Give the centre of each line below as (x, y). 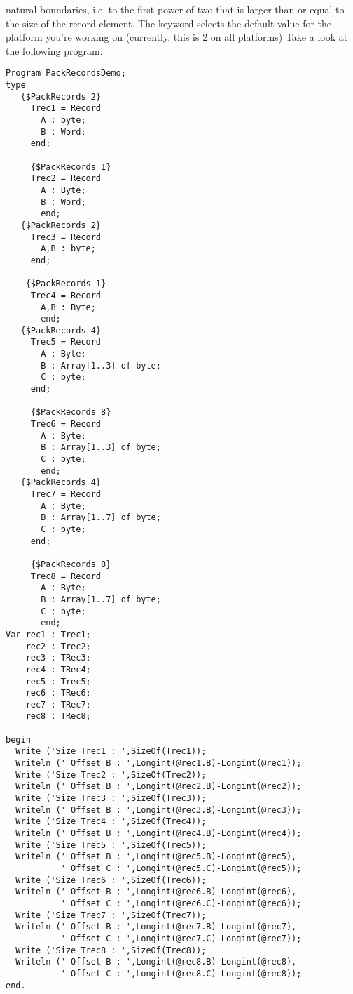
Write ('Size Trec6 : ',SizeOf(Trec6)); (111, 880)
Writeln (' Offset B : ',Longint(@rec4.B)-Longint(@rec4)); (159, 834)
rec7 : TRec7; (58, 704)
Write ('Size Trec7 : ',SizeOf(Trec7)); (111, 915)
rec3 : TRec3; (58, 658)
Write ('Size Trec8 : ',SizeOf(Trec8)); (111, 950)
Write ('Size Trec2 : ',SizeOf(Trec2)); (111, 775)
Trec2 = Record (66, 179)
